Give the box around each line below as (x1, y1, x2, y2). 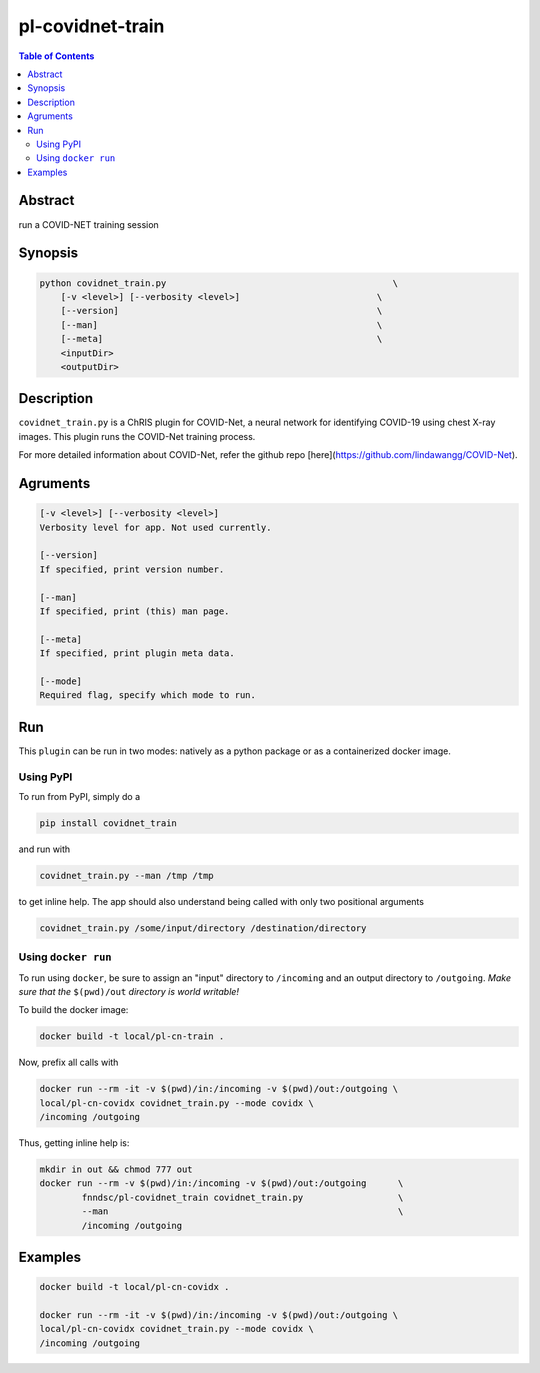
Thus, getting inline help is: (18, 1137, 130, 1149)
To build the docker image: (18, 1004, 129, 1016)
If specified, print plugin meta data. (39, 648, 235, 659)
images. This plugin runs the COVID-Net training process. (18, 430, 256, 442)
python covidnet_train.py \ (39, 277, 399, 289)
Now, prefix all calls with (18, 1056, 119, 1069)
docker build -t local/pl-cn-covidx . (39, 1281, 230, 1293)
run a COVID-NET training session (18, 218, 159, 230)
